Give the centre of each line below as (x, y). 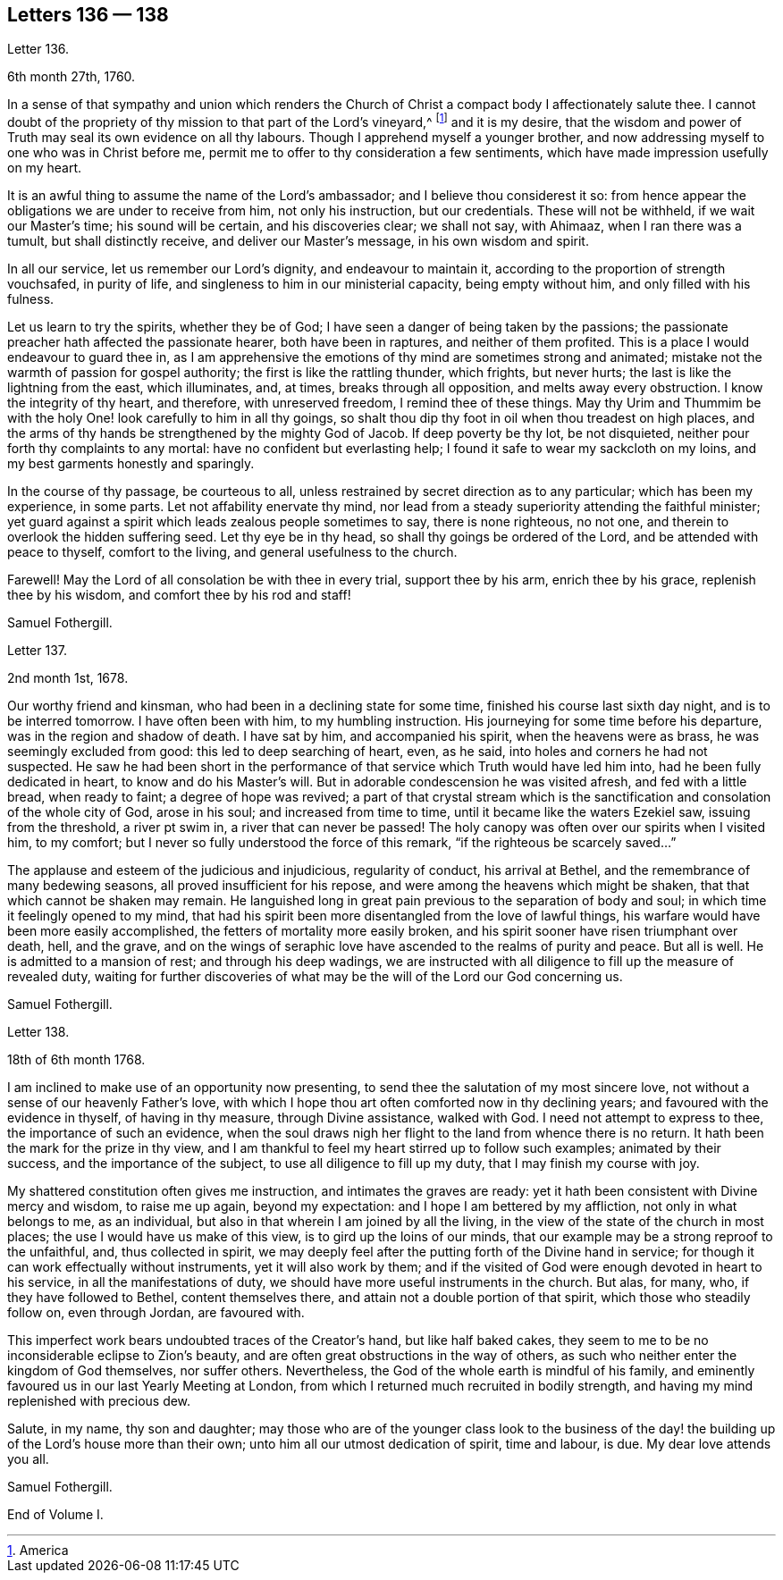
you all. (28, 1459)
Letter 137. (38, 651)
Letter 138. (38, 1032)
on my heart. (45, 168)
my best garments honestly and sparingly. (131, 464)
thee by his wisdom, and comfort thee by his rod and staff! (179, 595)
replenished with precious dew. (99, 1401)
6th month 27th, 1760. (72, 77)
